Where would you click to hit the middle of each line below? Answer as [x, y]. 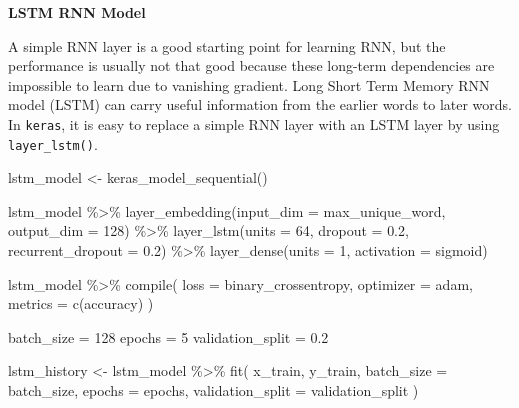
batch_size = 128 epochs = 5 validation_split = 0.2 [168, 336]
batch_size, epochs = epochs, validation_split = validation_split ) [213, 390]
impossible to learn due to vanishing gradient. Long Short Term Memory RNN [249, 84]
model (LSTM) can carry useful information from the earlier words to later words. [260, 104]
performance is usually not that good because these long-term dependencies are [251, 65]
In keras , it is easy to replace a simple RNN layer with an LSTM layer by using [254, 123]
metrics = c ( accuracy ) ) [81, 303]
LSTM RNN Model [77, 12]
